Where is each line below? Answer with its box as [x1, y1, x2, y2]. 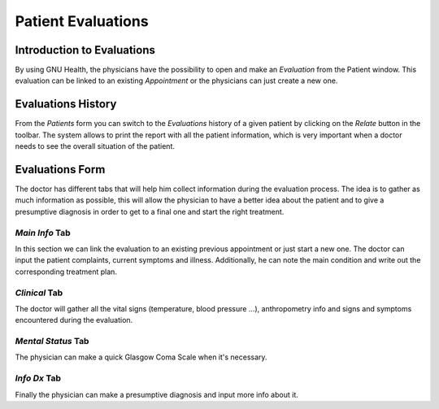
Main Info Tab [15, 227, 71, 238]
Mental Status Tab [15, 336, 89, 347]
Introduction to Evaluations [15, 43, 156, 57]
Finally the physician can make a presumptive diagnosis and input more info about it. [15, 389, 298, 399]
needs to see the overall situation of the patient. [15, 141, 175, 151]
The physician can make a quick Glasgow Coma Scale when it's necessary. [15, 352, 267, 362]
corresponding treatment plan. [15, 267, 118, 276]
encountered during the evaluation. [15, 315, 133, 325]
